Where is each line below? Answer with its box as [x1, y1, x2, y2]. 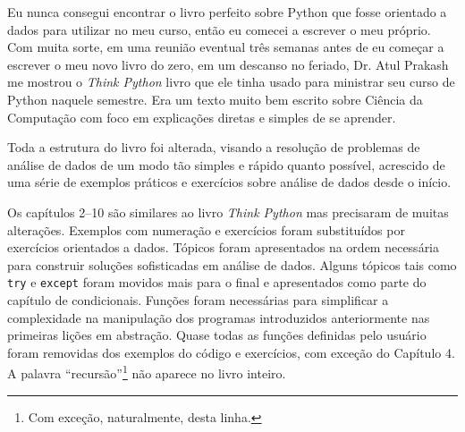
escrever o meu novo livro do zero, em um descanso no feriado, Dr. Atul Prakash [7, 55, 449, 73]
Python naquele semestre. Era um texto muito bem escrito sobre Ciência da [7, 89, 423, 108]
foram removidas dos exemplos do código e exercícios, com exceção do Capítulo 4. [7, 343, 455, 361]
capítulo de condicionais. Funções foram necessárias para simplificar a [7, 290, 389, 309]
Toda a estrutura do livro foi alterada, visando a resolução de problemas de [7, 138, 420, 157]
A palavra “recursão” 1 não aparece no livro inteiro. [7, 361, 286, 382]
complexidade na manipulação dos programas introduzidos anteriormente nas [7, 308, 430, 326]
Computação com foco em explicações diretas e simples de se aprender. [7, 107, 396, 126]
